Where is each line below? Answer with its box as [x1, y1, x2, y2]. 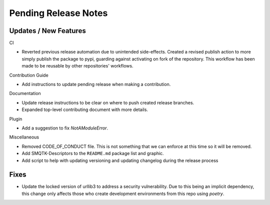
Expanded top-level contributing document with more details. [21, 106, 148, 112]
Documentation [9, 90, 41, 96]
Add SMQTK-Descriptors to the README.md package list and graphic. [21, 150, 164, 156]
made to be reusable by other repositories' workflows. [21, 63, 133, 69]
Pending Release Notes [9, 7, 108, 18]
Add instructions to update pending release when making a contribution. [21, 81, 171, 87]
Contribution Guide [9, 72, 48, 78]
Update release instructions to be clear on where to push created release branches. [21, 99, 194, 105]
